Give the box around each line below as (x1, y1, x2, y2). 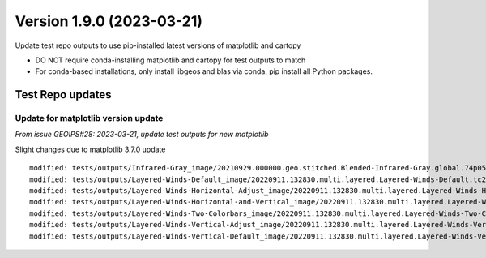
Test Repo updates (15, 88, 112, 101)
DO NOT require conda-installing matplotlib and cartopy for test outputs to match (35, 55, 306, 65)
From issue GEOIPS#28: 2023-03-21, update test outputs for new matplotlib (15, 130, 269, 140)
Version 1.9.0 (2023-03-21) (15, 12, 202, 30)
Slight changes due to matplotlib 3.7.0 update (15, 144, 166, 154)
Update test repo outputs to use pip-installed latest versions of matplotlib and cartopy (15, 41, 301, 50)
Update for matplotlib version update (15, 113, 164, 124)
